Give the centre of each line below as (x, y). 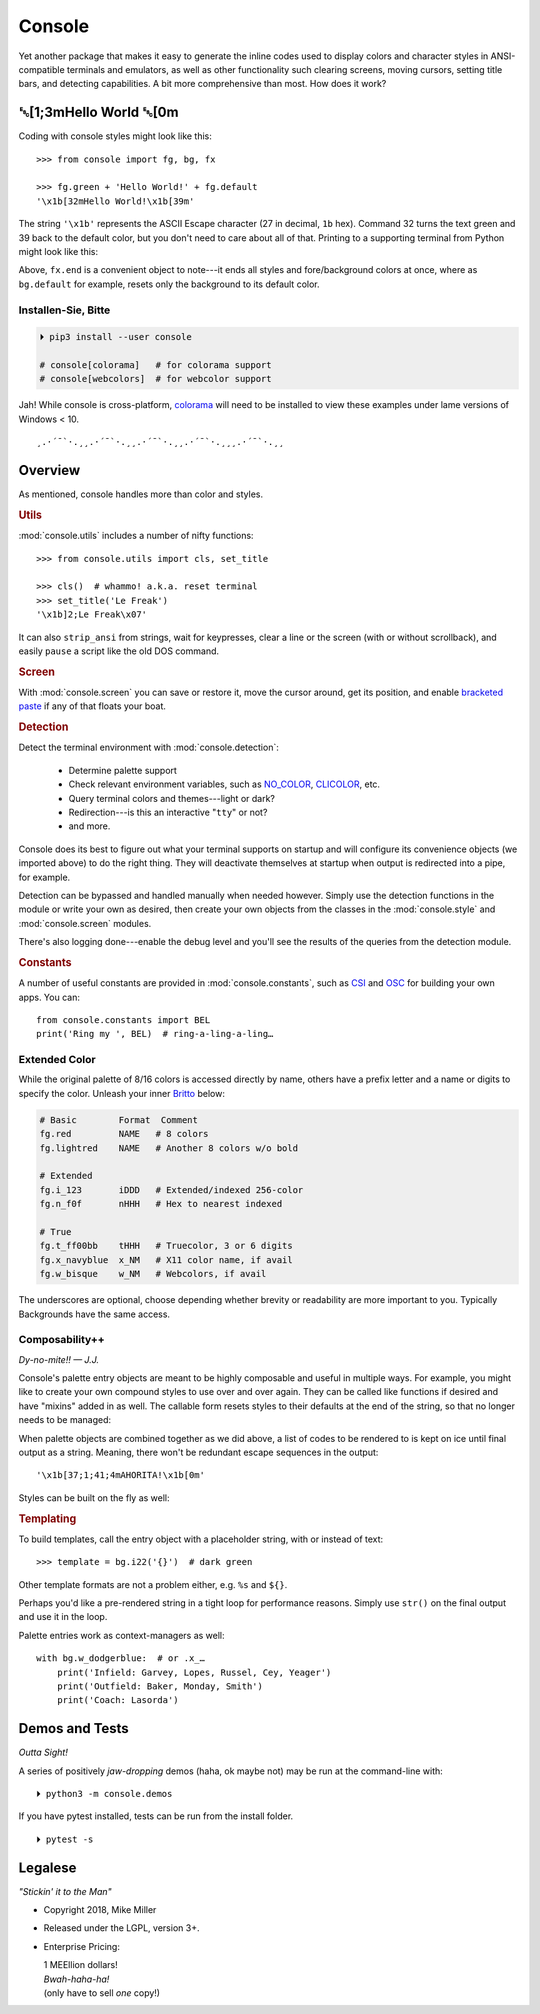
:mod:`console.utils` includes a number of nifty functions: (136, 536)
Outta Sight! (43, 1752)
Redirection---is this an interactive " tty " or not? (168, 812)
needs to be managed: (65, 1420)
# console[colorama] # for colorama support (155, 365)
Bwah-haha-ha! (76, 1979)
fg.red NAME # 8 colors (124, 1134)
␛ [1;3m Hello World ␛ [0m (98, 112)
